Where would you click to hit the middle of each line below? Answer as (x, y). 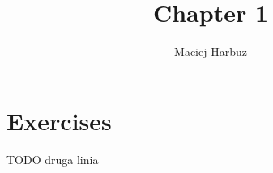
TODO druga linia (53, 159)
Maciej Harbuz (211, 51)
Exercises (59, 120)
